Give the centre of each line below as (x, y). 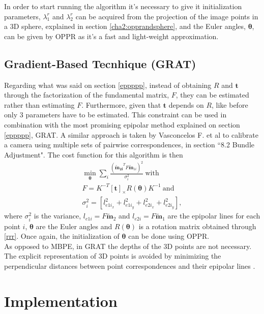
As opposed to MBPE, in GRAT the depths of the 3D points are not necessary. (128, 246)
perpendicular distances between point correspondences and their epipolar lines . (130, 266)
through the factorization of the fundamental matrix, (87, 95)
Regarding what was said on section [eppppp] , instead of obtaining (108, 85)
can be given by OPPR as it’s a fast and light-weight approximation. (111, 36)
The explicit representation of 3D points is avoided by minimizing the (113, 256)
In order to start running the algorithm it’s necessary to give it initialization (123, 6)
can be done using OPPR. (169, 236)
